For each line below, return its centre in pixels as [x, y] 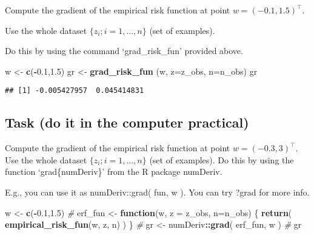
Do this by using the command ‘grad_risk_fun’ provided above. [124, 51]
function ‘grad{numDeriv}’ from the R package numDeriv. [114, 172]
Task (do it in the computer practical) [127, 122]
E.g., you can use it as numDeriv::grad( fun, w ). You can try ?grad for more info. [157, 192]
